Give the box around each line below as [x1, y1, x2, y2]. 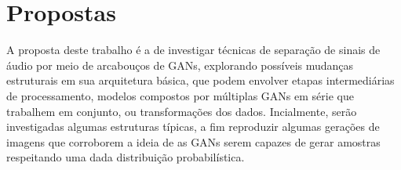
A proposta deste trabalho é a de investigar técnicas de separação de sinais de [6, 42, 381, 58]
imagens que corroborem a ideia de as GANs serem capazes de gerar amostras [6, 133, 381, 150]
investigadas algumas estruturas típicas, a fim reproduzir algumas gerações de [6, 118, 380, 135]
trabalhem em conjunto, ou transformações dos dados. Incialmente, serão [6, 103, 357, 119]
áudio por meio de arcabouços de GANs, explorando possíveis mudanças [6, 56, 354, 73]
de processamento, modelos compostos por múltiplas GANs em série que [6, 87, 354, 103]
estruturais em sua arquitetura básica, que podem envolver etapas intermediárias [6, 72, 395, 89]
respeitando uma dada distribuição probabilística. [6, 149, 245, 165]
